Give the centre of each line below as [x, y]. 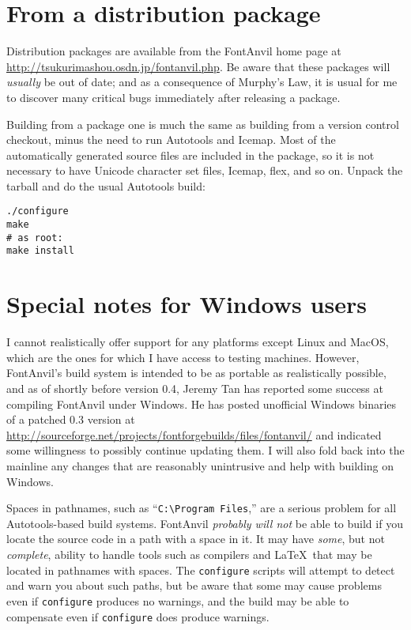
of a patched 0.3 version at [71, 419]
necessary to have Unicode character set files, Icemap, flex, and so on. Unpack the [205, 170]
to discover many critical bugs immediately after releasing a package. [173, 97]
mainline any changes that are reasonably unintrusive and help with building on [200, 465]
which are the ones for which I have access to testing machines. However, [183, 357]
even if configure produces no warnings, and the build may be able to [178, 600]
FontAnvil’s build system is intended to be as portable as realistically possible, [196, 373]
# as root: [35, 238]
